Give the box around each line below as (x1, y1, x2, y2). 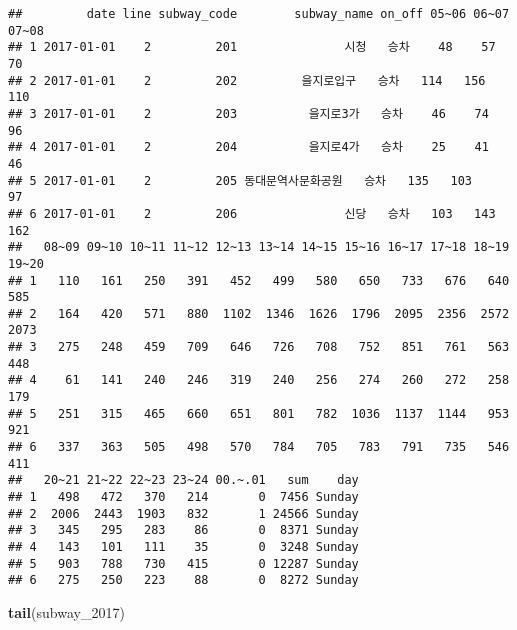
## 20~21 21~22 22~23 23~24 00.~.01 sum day (8, 473, 359, 488)
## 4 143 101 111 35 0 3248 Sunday (8, 540, 359, 554)
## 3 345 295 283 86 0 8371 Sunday (8, 523, 359, 538)
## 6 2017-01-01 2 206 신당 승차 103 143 (8, 206, 496, 221)
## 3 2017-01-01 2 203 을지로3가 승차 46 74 (8, 106, 489, 121)
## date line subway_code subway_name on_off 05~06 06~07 (8, 7, 510, 21)
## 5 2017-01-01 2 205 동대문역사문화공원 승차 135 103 (8, 173, 472, 188)
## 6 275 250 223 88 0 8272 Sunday (8, 573, 359, 588)
